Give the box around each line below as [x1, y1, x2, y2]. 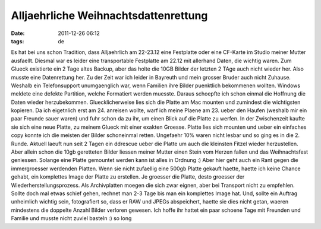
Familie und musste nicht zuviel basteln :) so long [11, 215, 132, 222]
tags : [11, 37, 24, 44]
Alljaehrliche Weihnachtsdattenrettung [11, 9, 208, 22]
